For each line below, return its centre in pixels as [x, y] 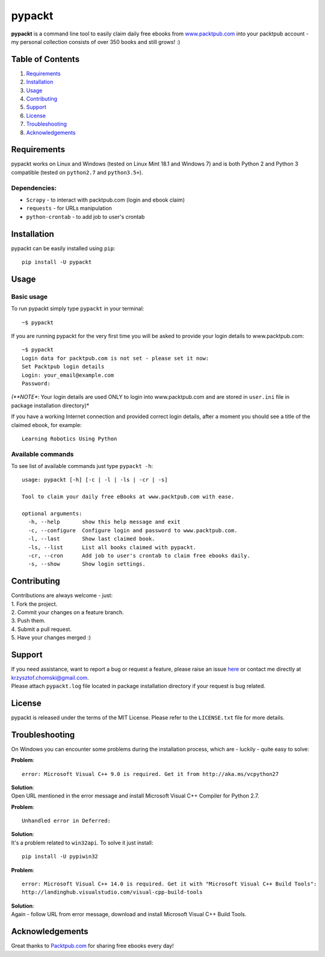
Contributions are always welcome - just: [62, 595]
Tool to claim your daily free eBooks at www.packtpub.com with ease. [128, 497]
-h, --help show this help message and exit [104, 522]
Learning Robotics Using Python [70, 438]
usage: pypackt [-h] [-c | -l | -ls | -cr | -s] [95, 480]
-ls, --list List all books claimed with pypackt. [112, 547]
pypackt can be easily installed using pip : [63, 248]
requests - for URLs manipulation [69, 208]
